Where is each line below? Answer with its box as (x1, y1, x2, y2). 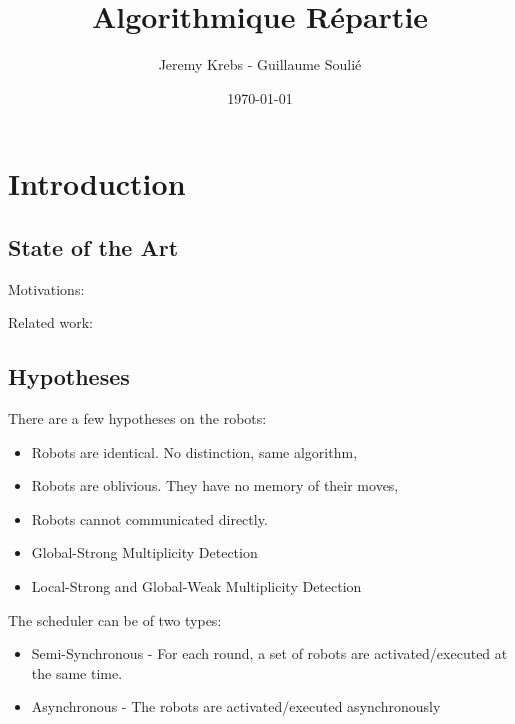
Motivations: (8, 278, 85, 299)
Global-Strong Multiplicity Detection (31, 542, 258, 563)
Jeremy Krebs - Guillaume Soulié (158, 54, 362, 75)
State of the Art (8, 231, 179, 262)
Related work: (8, 312, 94, 333)
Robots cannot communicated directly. (31, 508, 268, 529)
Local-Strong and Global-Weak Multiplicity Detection (31, 576, 362, 597)
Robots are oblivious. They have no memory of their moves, (31, 475, 399, 496)
